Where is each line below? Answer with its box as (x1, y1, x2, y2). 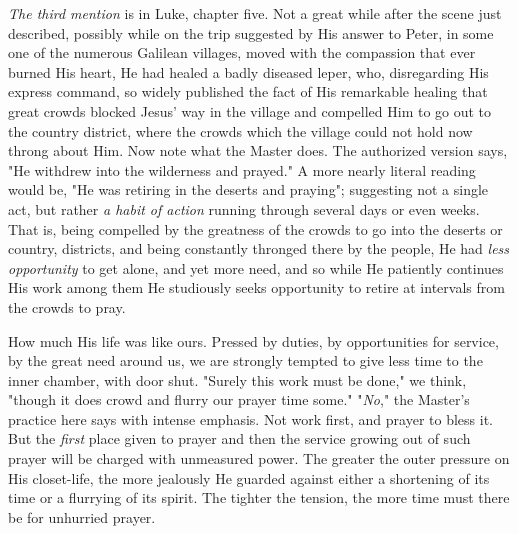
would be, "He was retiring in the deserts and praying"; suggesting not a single (8, 179, 489, 200)
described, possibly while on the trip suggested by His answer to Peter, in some (8, 22, 494, 43)
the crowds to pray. (8, 296, 126, 317)
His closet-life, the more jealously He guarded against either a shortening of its (8, 467, 490, 488)
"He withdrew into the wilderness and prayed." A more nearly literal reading (8, 159, 476, 180)
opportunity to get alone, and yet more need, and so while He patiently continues (8, 257, 504, 278)
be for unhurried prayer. (8, 506, 156, 527)
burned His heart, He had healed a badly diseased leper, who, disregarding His (8, 61, 489, 82)
